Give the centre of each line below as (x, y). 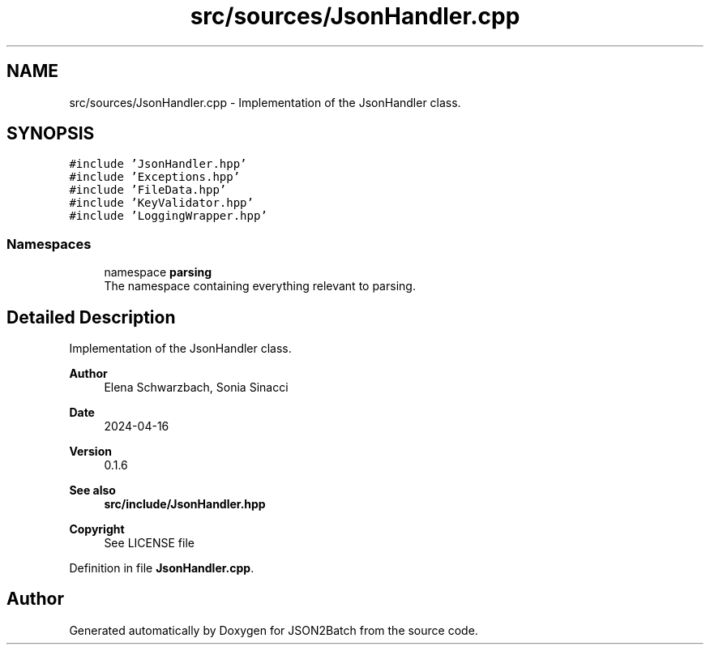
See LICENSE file (149, 543)
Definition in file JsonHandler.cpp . (162, 568)
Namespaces (49, 244)
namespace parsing (158, 272)
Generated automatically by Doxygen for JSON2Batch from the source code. (274, 630)
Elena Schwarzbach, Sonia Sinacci (196, 388)
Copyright (97, 529)
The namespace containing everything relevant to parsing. (260, 286)
